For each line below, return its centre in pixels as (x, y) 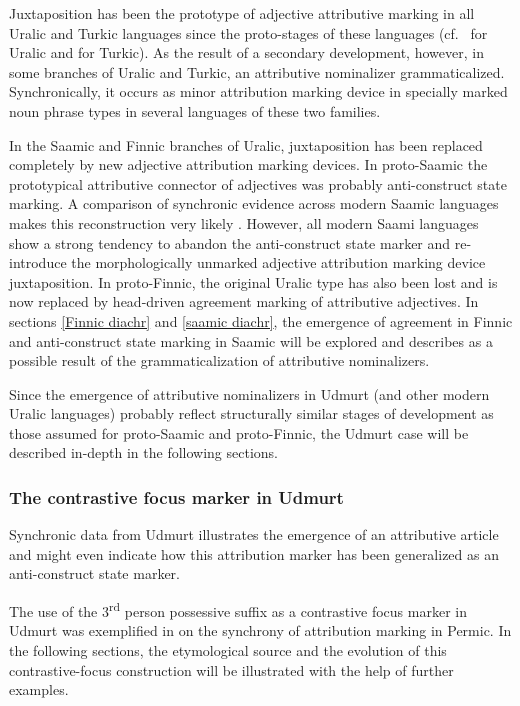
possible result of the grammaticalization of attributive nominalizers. (219, 360)
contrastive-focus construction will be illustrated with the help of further (231, 669)
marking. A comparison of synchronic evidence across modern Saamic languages (254, 203)
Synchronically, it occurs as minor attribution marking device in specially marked (258, 91)
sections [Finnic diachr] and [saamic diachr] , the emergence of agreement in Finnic (261, 320)
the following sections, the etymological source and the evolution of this (228, 649)
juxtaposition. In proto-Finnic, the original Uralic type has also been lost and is (253, 281)
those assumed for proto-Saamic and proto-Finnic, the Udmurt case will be (239, 432)
